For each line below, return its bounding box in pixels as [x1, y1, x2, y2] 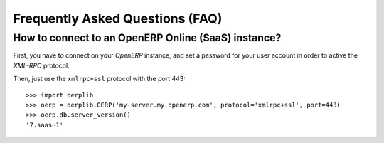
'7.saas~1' [26, 121, 64, 129]
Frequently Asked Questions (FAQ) [13, 11, 223, 26]
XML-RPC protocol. [13, 61, 70, 70]
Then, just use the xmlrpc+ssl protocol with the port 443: [13, 75, 186, 83]
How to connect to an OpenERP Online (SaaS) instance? [13, 31, 282, 44]
